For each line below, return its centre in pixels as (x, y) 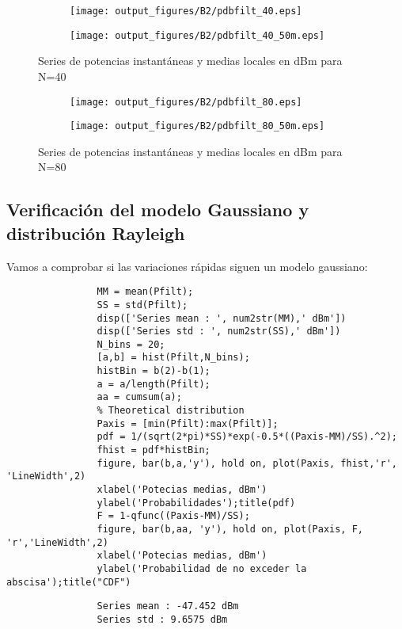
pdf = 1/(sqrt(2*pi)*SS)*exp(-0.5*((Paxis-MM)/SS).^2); (247, 437)
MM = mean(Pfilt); (145, 292)
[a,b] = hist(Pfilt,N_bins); (173, 358)
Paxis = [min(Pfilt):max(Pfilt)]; (188, 423)
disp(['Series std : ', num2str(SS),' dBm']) (219, 332)
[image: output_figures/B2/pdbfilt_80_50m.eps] (197, 126)
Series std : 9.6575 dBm (162, 619)
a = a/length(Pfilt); (154, 384)
